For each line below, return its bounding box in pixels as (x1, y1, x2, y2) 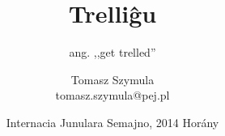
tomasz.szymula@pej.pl (55, 87, 170, 104)
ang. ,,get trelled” (69, 44, 156, 61)
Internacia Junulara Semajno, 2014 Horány (6, 113, 219, 130)
